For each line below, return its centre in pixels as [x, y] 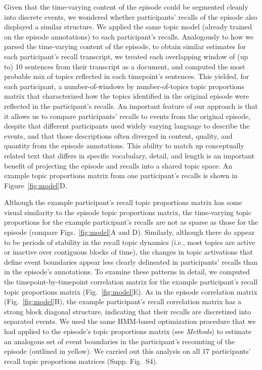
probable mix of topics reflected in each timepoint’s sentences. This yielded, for [127, 76]
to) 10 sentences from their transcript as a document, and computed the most [125, 66]
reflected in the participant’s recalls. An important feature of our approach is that [131, 106]
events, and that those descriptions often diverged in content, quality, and [118, 135]
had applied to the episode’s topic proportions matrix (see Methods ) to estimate [128, 331]
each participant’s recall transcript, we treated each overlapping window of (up [126, 56]
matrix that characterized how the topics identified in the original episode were [127, 96]
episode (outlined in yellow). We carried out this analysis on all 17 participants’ [127, 351]
